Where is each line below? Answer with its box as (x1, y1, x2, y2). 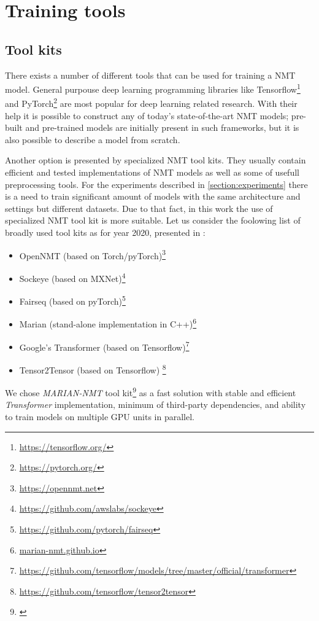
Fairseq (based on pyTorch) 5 (19, 293, 126, 307)
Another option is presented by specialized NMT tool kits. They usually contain (5, 154, 306, 166)
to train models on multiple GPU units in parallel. (5, 410, 194, 423)
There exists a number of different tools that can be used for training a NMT (5, 68, 296, 81)
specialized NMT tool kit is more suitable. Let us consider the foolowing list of (5, 214, 301, 227)
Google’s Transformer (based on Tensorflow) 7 (19, 338, 190, 353)
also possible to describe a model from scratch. (5, 133, 180, 146)
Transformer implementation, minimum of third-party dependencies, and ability (5, 398, 306, 411)
